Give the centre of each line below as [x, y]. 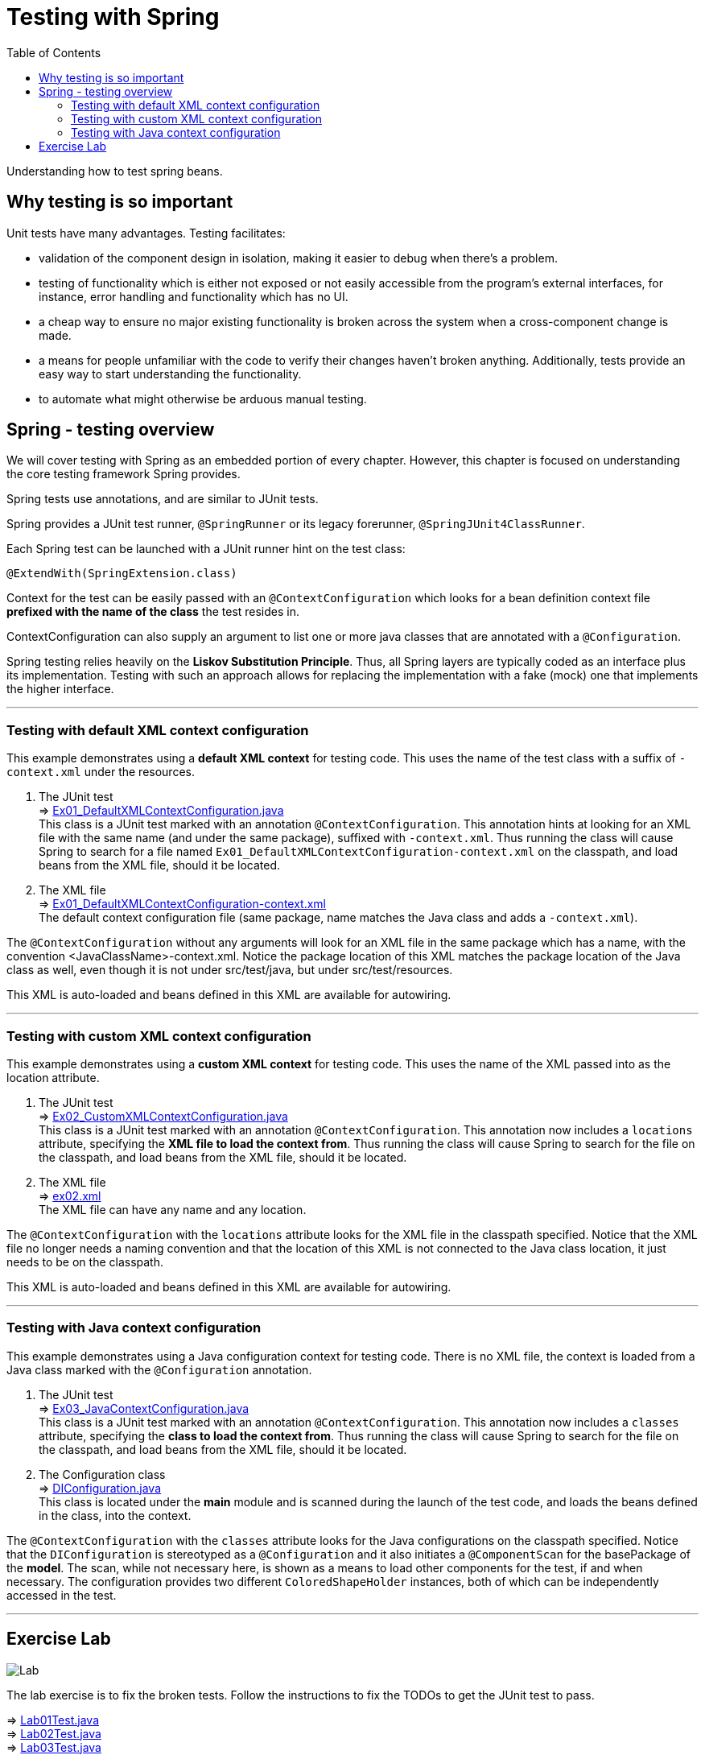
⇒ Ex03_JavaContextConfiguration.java [144, 1408]
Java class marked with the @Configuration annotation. [159, 1369]
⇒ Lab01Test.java [53, 1720]
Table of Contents [54, 52]
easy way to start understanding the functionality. [170, 374]
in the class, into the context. [115, 1515]
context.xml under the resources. [101, 772]
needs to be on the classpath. [85, 1262]
